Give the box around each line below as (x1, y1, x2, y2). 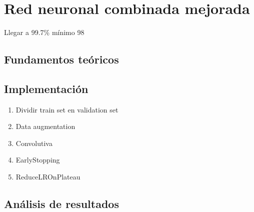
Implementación (4, 80, 88, 96)
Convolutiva (15, 137, 52, 148)
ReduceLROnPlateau (15, 171, 80, 182)
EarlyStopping (15, 154, 60, 165)
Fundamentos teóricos (4, 51, 119, 67)
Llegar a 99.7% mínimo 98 (4, 27, 84, 37)
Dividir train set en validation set (15, 104, 118, 114)
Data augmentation (15, 121, 75, 131)
